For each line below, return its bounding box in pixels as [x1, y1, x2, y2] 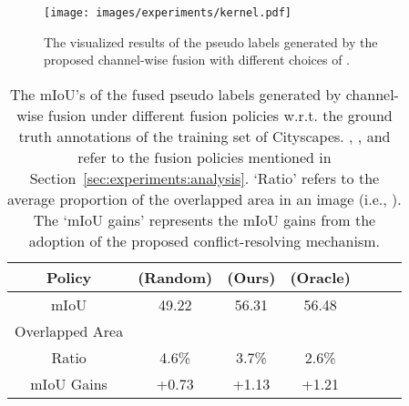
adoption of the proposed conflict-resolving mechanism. [28, 229, 381, 251]
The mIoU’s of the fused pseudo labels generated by [9, 83, 342, 105]
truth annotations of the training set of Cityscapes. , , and [18, 125, 391, 147]
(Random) [138, 266, 213, 288]
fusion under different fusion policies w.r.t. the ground [47, 104, 393, 126]
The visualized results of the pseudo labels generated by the [44, 32, 378, 51]
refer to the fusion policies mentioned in [77, 146, 332, 167]
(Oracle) [290, 266, 351, 288]
